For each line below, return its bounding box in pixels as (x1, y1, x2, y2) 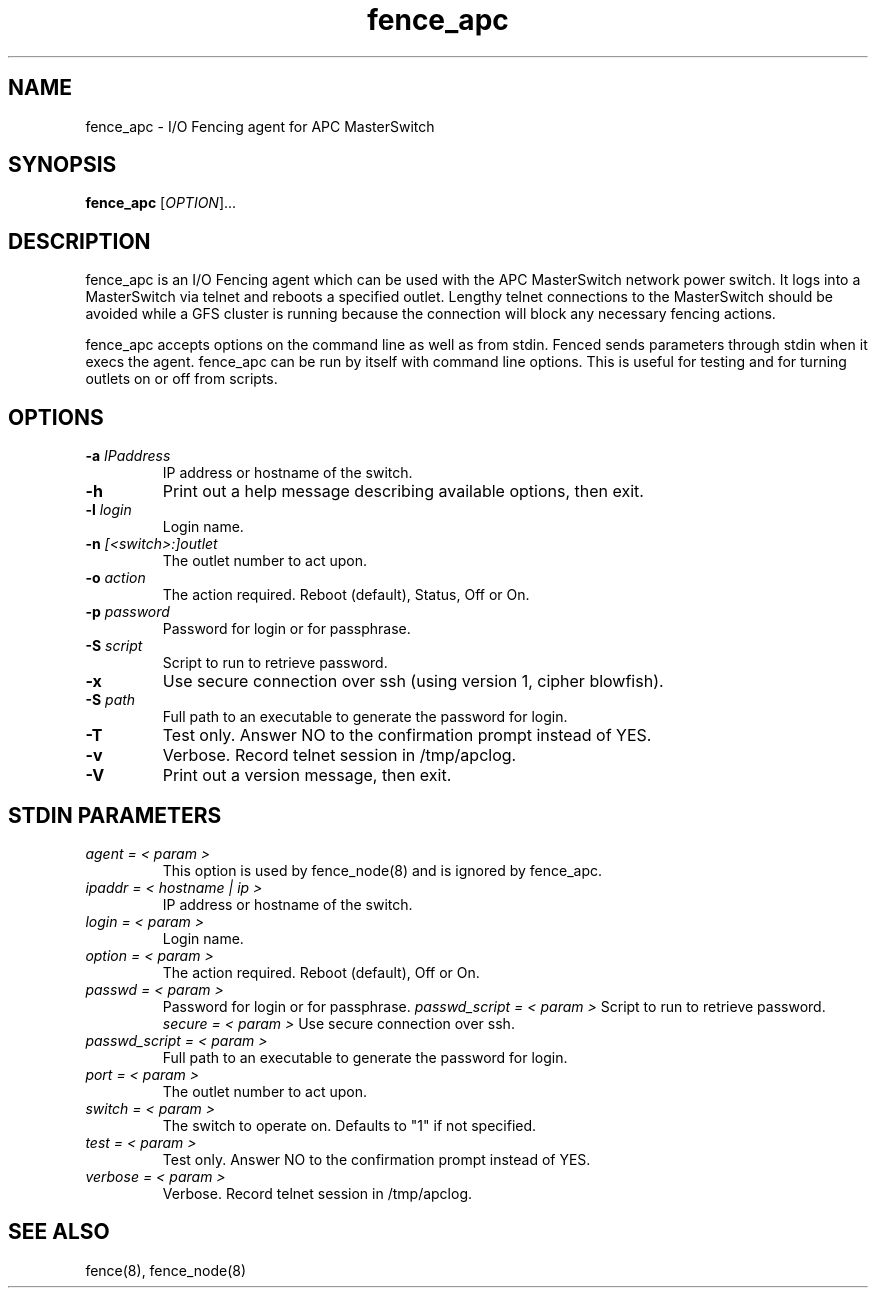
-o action (85, 569, 146, 587)
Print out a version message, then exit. (162, 765, 452, 786)
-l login (85, 501, 132, 519)
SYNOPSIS (8, 152, 117, 178)
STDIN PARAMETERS (8, 802, 222, 828)
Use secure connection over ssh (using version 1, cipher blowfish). (162, 671, 664, 692)
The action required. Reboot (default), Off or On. (162, 963, 480, 981)
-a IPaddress (85, 447, 171, 465)
